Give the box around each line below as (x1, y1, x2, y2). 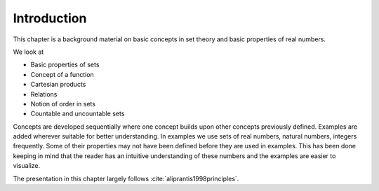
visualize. (13, 162, 41, 170)
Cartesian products (30, 80, 86, 89)
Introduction (13, 10, 87, 26)
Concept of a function (30, 70, 94, 78)
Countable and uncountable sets (30, 109, 125, 118)
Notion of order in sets (30, 99, 96, 108)
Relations (30, 90, 58, 98)
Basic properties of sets (30, 60, 100, 69)
